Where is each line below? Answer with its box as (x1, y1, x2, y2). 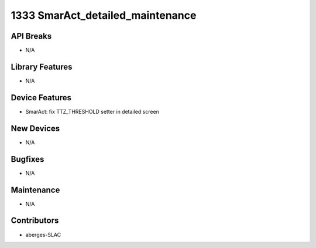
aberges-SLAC (25, 231, 61, 238)
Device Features (11, 93, 72, 103)
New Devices (11, 123, 60, 133)
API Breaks (11, 31, 52, 41)
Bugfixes (11, 154, 44, 164)
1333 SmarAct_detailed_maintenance (11, 9, 197, 22)
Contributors (11, 216, 59, 226)
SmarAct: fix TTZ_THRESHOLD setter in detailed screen (25, 108, 159, 115)
